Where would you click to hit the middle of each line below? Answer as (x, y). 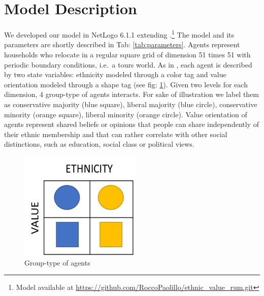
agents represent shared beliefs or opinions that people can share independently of (131, 124)
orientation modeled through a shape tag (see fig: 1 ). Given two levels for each (126, 84)
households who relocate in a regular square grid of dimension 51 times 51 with (127, 54)
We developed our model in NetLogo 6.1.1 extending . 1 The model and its (119, 34)
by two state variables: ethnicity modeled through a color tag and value (115, 74)
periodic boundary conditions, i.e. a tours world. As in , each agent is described (128, 64)
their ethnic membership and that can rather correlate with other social (116, 134)
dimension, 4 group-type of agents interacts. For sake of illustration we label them (132, 94)
